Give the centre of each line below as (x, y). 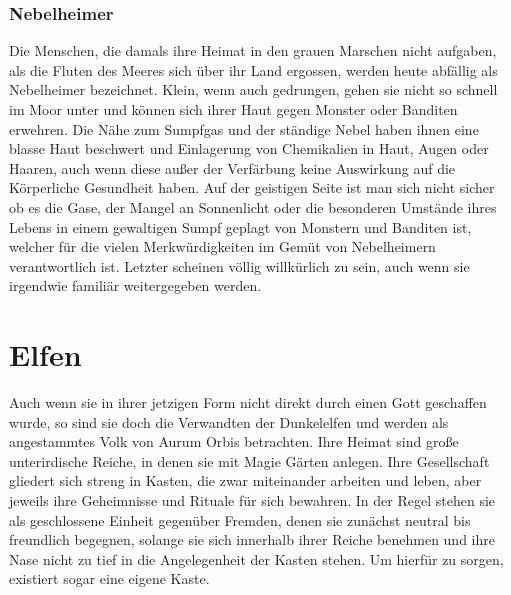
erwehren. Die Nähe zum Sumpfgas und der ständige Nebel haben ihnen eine (244, 128)
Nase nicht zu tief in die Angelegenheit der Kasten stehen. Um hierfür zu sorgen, (256, 558)
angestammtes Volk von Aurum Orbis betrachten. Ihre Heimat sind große (234, 441)
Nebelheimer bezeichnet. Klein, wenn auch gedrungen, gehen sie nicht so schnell (253, 89)
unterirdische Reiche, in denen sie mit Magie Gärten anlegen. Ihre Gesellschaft (249, 460)
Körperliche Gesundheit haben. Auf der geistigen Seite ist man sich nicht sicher (252, 187)
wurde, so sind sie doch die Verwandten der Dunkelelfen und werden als (229, 421)
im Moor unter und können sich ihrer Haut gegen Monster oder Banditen (233, 109)
